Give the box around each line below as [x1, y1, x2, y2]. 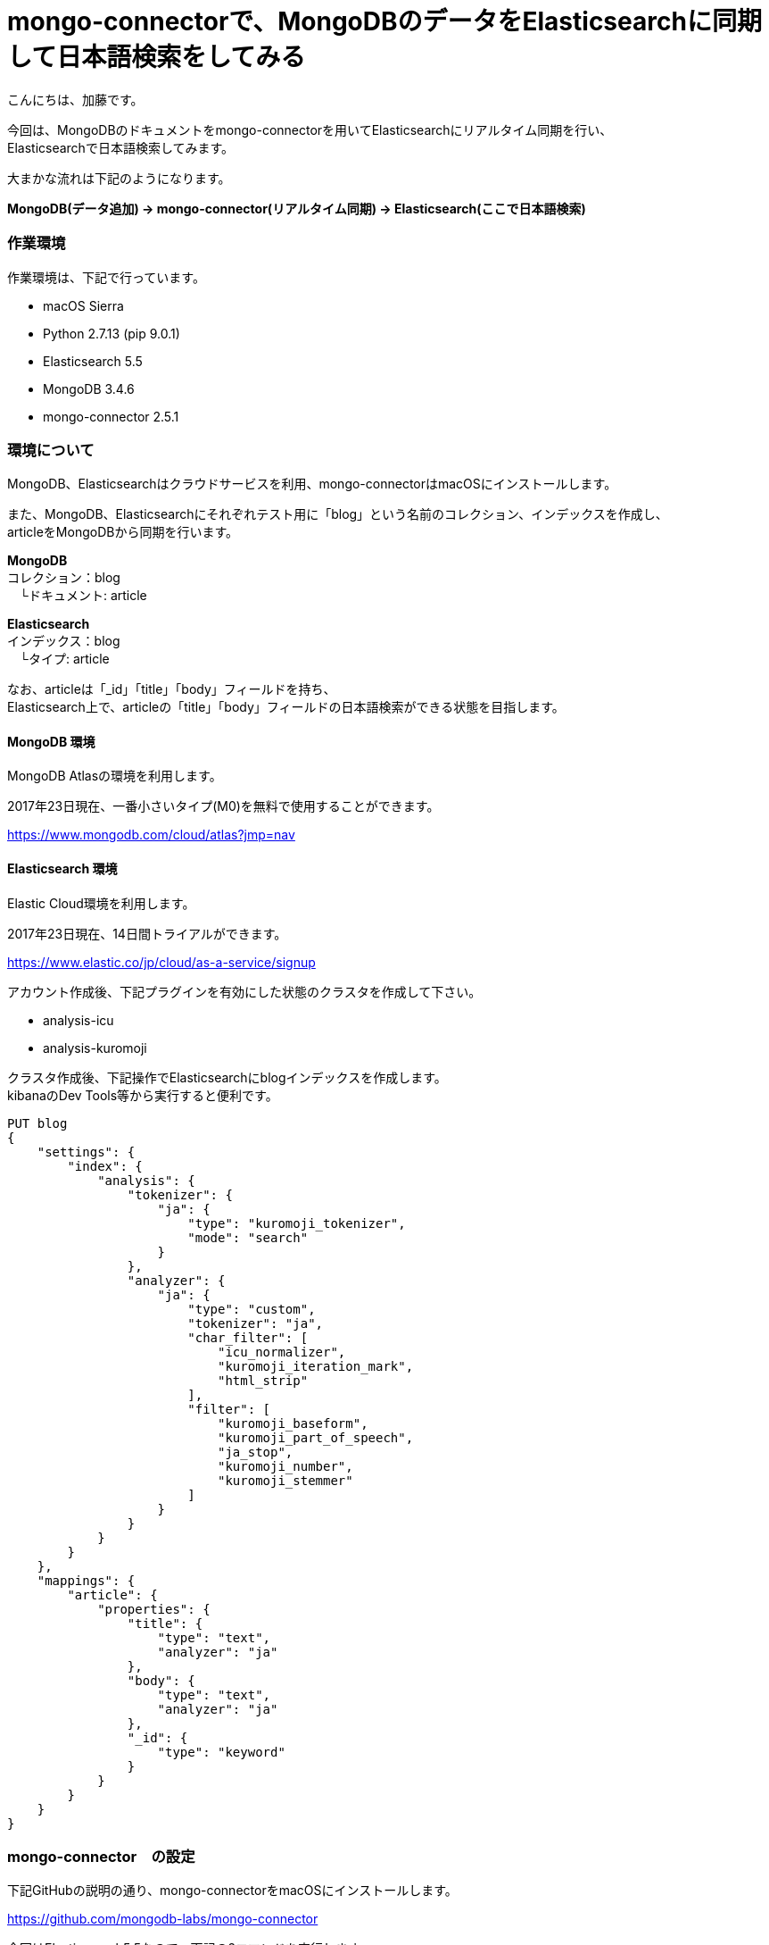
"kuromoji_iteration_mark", [218, 1358, 414, 1373]
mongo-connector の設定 [7, 1848, 195, 1866]
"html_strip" [218, 1373, 309, 1388]
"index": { [67, 1158, 143, 1173]
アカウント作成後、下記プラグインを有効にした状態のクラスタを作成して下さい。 [7, 983, 482, 999]
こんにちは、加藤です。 [7, 91, 144, 107]
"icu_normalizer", [218, 1344, 346, 1359]
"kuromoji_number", [218, 1458, 353, 1473]
